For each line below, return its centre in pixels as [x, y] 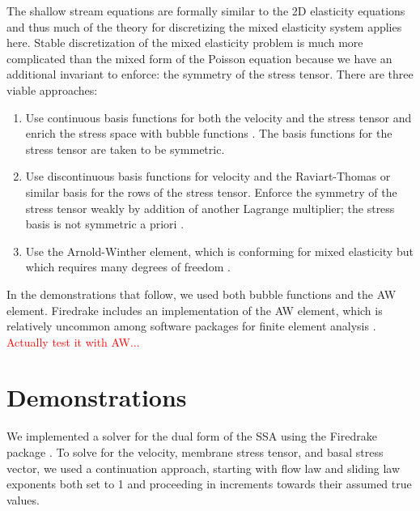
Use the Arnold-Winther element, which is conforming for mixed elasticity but [219, 251]
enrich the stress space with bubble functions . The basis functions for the [209, 133]
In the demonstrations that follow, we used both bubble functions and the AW [202, 294]
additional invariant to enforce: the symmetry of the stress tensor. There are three [210, 74]
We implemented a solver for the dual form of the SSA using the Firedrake [192, 436]
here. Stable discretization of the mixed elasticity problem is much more [185, 43]
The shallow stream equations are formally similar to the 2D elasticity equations [206, 11]
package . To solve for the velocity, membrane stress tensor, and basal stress [195, 452]
